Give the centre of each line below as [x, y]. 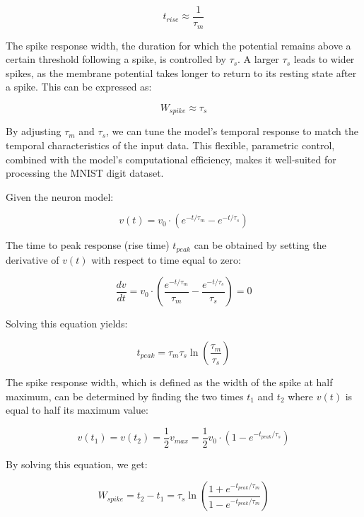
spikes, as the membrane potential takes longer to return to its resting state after [181, 72]
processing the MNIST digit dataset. [85, 173]
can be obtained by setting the [260, 245]
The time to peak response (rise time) [88, 245]
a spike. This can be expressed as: [79, 87]
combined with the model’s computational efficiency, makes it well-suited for [171, 159]
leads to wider [324, 59]
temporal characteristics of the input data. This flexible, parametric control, [170, 145]
